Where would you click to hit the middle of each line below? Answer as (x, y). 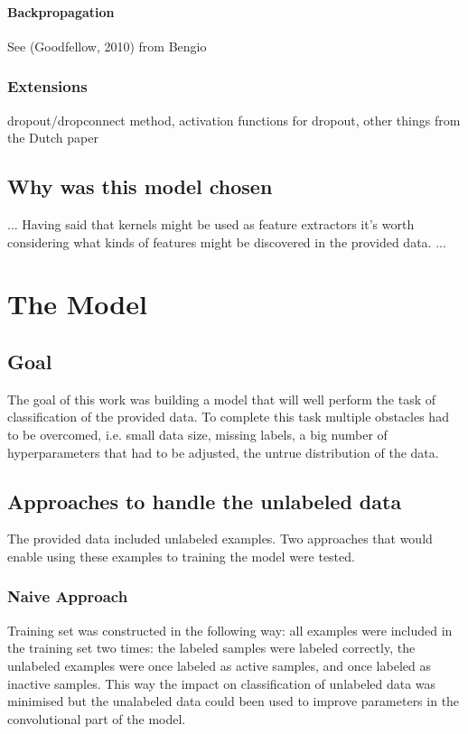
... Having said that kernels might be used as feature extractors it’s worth (211, 224)
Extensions (47, 86)
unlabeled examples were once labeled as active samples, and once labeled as (219, 665)
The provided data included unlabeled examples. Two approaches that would (220, 539)
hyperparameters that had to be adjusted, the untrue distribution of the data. (223, 452)
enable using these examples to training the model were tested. (181, 556)
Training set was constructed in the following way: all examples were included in (230, 630)
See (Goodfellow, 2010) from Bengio (107, 46)
